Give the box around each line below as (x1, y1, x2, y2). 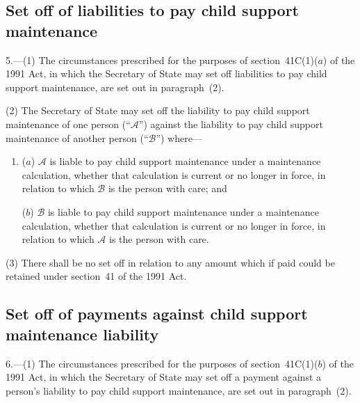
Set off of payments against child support (6, 303, 308, 324)
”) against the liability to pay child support (138, 116, 323, 131)
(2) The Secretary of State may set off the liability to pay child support (6, 103, 310, 118)
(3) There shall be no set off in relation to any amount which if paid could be (6, 255, 335, 269)
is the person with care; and (108, 181, 227, 196)
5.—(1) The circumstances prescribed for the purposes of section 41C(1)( (6, 52, 318, 67)
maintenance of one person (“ (6, 116, 131, 131)
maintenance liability (6, 323, 159, 345)
